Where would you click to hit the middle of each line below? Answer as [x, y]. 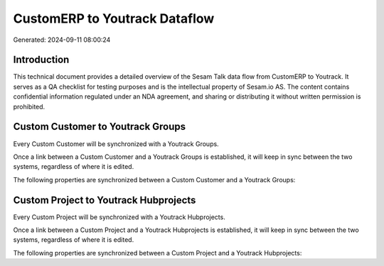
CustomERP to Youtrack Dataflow [114, 18]
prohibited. [29, 106]
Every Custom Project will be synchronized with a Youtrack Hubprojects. [119, 217]
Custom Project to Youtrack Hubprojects [105, 200]
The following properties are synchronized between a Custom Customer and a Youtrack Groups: [154, 179]
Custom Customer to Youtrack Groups [100, 127]
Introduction [41, 60]
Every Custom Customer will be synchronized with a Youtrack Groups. [116, 144]
